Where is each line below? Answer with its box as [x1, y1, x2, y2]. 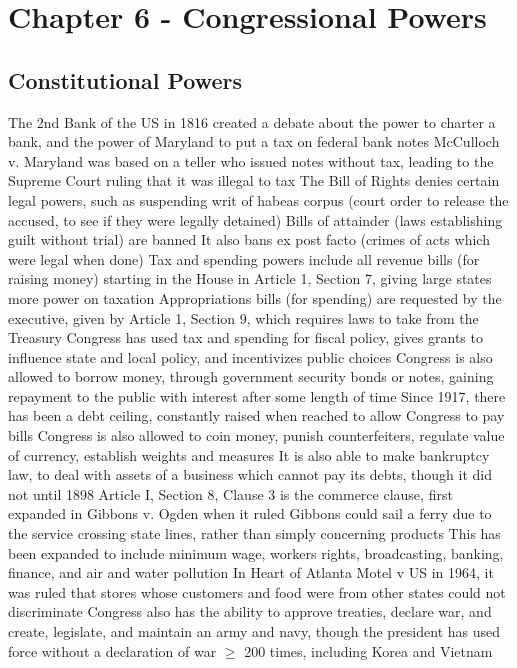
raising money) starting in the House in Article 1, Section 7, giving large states [8, 268, 492, 289]
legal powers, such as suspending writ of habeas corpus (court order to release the [8, 189, 509, 210]
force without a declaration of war [8, 640, 217, 661]
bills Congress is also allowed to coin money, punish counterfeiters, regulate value [8, 425, 505, 446]
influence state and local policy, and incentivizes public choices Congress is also [8, 346, 493, 367]
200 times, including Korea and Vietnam [244, 640, 493, 661]
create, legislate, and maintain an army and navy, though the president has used [8, 621, 500, 642]
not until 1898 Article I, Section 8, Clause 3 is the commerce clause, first [8, 483, 453, 504]
